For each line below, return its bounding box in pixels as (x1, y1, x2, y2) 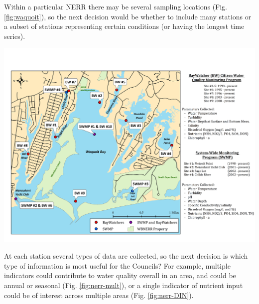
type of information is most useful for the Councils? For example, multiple (4, 260, 231, 271)
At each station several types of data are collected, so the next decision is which (4, 251, 248, 261)
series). (4, 30, 25, 41)
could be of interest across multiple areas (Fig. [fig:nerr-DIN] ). (4, 290, 194, 300)
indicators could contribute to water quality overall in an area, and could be (4, 270, 236, 281)
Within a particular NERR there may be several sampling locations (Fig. (4, 1, 228, 11)
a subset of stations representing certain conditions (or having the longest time (4, 21, 245, 31)
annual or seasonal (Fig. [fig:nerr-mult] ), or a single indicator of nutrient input (4, 280, 243, 291)
